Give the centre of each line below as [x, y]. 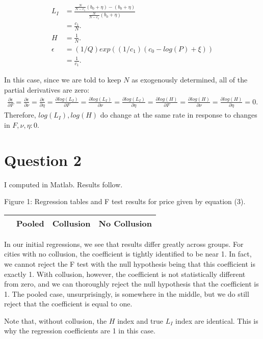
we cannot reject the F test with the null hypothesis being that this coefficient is [130, 263]
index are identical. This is [217, 320]
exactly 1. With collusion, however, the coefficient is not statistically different [125, 274]
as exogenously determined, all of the [190, 80]
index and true [140, 320]
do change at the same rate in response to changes [179, 115]
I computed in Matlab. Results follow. [63, 184]
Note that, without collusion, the [56, 320]
